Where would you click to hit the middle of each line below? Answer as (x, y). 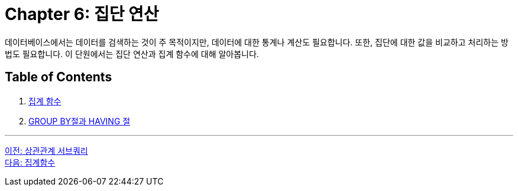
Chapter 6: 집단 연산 (82, 14)
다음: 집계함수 (30, 162)
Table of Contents (59, 77)
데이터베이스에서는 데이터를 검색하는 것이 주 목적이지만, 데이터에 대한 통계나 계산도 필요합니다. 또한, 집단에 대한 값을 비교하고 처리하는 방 (257, 42)
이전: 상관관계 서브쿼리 (46, 150)
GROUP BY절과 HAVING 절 (80, 121)
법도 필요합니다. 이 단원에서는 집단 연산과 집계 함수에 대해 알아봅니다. (132, 54)
